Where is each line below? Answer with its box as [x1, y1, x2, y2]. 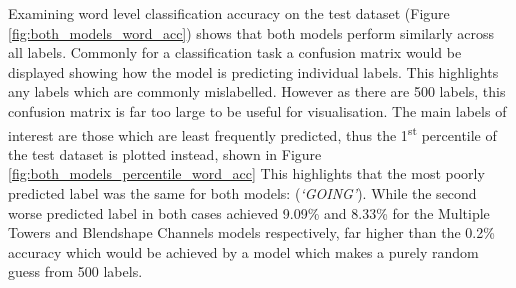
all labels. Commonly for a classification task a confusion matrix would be [8, 42, 462, 63]
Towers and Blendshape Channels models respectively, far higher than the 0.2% [8, 222, 495, 243]
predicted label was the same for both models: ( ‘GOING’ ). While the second [8, 183, 477, 203]
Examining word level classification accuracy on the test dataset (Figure [8, 3, 450, 23]
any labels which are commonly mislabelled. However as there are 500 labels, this [8, 81, 506, 102]
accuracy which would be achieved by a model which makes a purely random [8, 241, 479, 262]
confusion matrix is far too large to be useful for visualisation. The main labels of [8, 100, 507, 121]
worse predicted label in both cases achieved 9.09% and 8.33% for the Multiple [8, 202, 490, 223]
